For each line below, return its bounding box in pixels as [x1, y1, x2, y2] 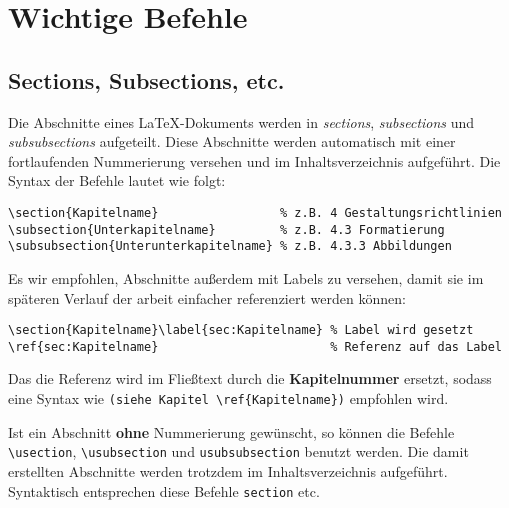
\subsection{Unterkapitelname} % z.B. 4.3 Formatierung [8, 222, 445, 237]
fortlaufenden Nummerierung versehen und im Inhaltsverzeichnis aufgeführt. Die [8, 150, 501, 171]
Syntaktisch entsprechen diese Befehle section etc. [8, 480, 320, 501]
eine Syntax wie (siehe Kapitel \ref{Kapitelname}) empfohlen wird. [8, 388, 449, 409]
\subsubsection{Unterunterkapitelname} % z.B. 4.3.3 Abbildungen [8, 239, 452, 254]
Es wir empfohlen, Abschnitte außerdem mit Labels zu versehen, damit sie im [8, 267, 484, 288]
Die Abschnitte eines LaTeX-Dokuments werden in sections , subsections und [8, 111, 475, 132]
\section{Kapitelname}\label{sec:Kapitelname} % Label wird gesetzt [8, 323, 474, 338]
